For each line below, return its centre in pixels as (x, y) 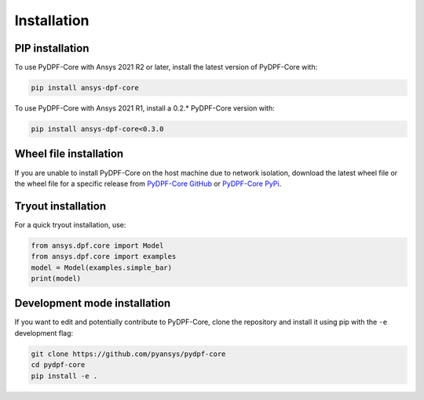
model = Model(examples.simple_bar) (102, 267)
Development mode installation (93, 303)
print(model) (56, 278)
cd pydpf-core (58, 365)
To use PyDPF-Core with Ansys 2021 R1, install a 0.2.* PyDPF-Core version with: (144, 108)
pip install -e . (64, 376)
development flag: (44, 333)
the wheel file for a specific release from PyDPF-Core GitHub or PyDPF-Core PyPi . (148, 184)
